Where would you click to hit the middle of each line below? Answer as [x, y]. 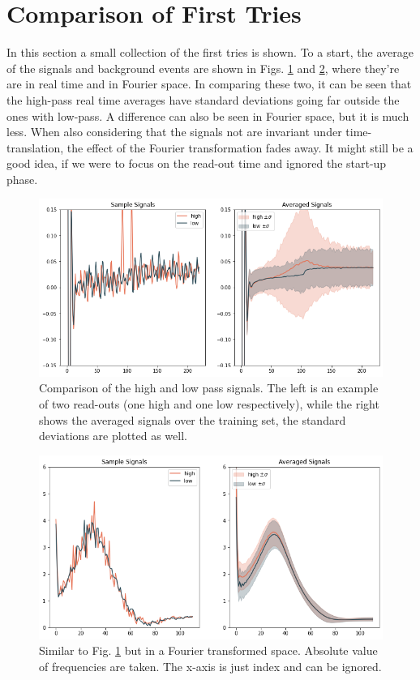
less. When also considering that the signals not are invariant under [174, 132]
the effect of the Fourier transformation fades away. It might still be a [240, 147]
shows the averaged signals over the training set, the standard [193, 419]
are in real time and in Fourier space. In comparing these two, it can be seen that [209, 84]
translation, [35, 147]
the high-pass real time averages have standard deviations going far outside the [203, 99]
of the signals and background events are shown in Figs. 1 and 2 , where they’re [203, 68]
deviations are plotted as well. [113, 436]
